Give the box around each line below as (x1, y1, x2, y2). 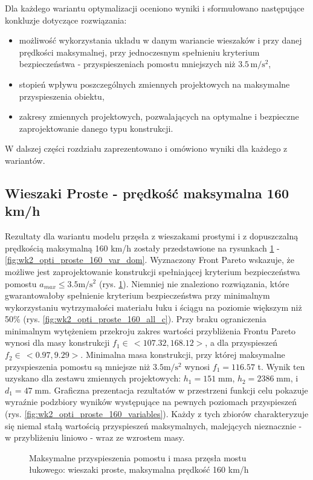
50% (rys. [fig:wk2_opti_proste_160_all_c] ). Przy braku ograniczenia (5, 313, 266, 325)
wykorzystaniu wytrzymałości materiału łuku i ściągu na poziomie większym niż (5, 300, 302, 313)
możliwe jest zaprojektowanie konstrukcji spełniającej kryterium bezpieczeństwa (5, 265, 300, 277)
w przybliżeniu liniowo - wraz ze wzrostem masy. (5, 431, 185, 444)
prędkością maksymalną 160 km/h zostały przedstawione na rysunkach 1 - (5, 241, 280, 254)
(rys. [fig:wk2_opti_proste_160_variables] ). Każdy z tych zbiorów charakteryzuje (5, 407, 309, 420)
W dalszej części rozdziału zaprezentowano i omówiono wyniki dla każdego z (5, 142, 288, 155)
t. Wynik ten (257, 360, 305, 372)
